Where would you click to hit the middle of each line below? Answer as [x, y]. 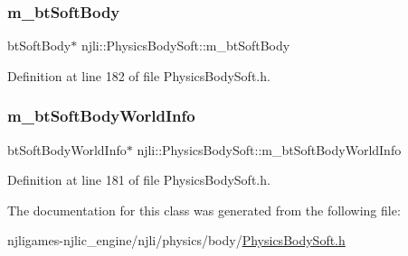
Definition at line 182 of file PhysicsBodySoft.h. [139, 75]
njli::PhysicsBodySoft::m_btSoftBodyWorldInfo [269, 149]
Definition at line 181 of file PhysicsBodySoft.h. [139, 180]
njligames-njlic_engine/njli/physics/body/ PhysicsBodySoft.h [176, 240]
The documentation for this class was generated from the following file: [204, 210]
